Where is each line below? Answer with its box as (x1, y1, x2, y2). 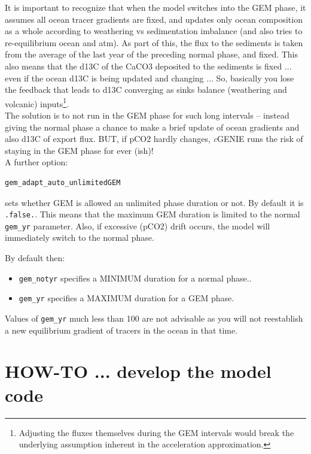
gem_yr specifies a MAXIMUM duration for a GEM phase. (19, 292, 234, 304)
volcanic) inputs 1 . (5, 95, 69, 110)
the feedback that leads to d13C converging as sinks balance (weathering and (5, 83, 287, 96)
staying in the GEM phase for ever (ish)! (5, 144, 154, 156)
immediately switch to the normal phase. (5, 231, 154, 244)
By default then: (5, 252, 65, 264)
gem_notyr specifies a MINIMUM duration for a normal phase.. (19, 271, 252, 284)
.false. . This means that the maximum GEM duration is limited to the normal (5, 208, 300, 220)
